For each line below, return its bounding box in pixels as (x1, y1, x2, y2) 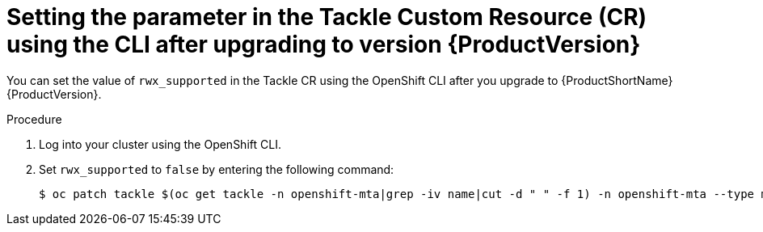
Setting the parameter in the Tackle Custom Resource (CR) (6, 3, 647, 31)
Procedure (6, 112, 62, 126)
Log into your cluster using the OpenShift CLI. (39, 137, 281, 151)
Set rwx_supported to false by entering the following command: (39, 162, 394, 176)
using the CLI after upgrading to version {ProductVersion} (6, 31, 641, 58)
